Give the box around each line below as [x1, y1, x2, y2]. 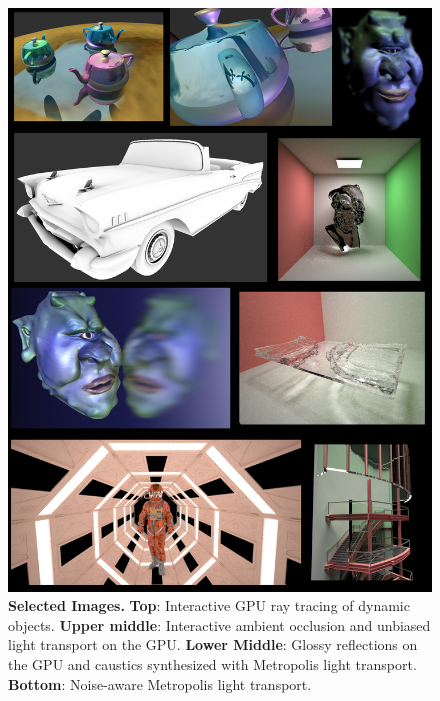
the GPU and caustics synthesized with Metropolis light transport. [8, 653, 417, 674]
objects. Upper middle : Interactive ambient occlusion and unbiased [8, 614, 431, 635]
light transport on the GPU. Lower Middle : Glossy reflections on [8, 634, 418, 655]
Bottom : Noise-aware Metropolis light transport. [8, 673, 312, 694]
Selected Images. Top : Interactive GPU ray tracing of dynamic [8, 595, 410, 616]
